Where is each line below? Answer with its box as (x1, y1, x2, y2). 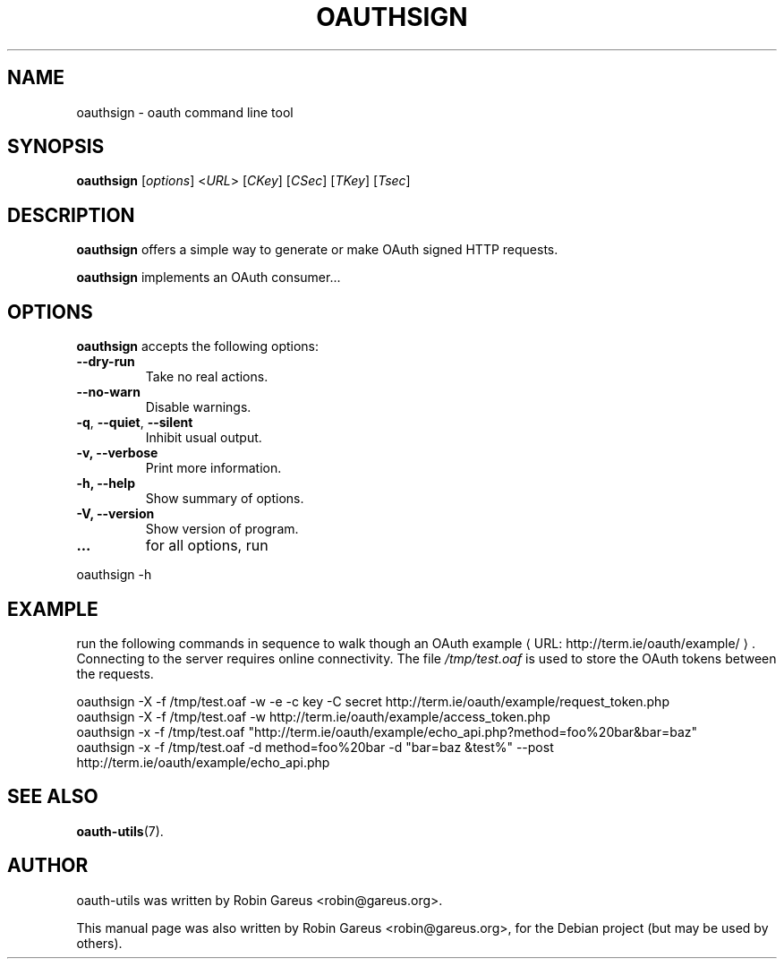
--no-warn (76, 384, 141, 400)
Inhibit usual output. (145, 430, 262, 446)
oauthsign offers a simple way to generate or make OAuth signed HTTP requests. (76, 242, 558, 258)
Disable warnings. (145, 399, 251, 415)
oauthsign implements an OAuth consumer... (76, 269, 341, 286)
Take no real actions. (145, 369, 268, 385)
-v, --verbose (76, 445, 158, 461)
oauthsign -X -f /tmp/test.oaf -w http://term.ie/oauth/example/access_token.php (76, 708, 550, 724)
